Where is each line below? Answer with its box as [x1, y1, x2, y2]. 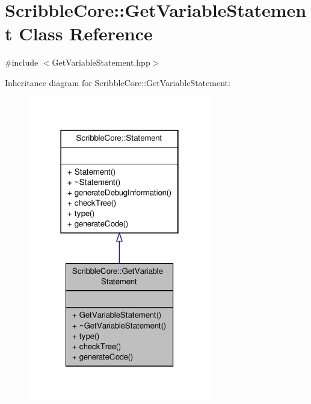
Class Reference [19, 21, 153, 46]
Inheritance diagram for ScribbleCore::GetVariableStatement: [5, 76, 230, 89]
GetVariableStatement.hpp [52, 56, 150, 69]
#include [5, 56, 38, 69]
